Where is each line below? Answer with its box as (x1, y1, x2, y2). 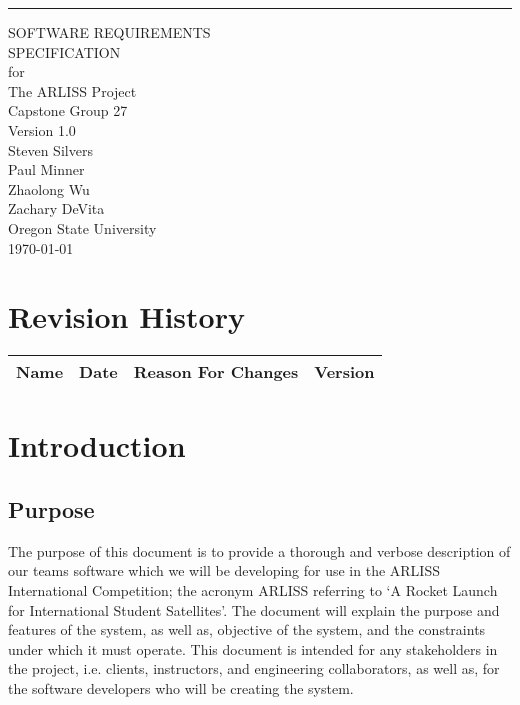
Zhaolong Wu (8, 178, 90, 199)
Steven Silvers (8, 139, 93, 160)
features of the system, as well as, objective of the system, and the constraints (8, 619, 486, 640)
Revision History (8, 296, 245, 337)
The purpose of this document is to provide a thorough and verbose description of (8, 540, 511, 561)
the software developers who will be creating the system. (8, 677, 354, 698)
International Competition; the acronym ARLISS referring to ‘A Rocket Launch (8, 580, 498, 601)
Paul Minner (8, 159, 85, 180)
